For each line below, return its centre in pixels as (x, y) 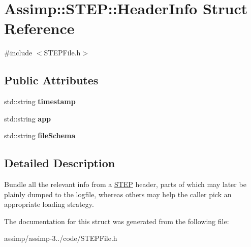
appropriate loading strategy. (49, 204)
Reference (39, 28)
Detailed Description (60, 163)
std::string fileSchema (40, 135)
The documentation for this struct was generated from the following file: (117, 221)
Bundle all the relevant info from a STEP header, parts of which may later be (125, 184)
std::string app (28, 118)
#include (18, 53)
